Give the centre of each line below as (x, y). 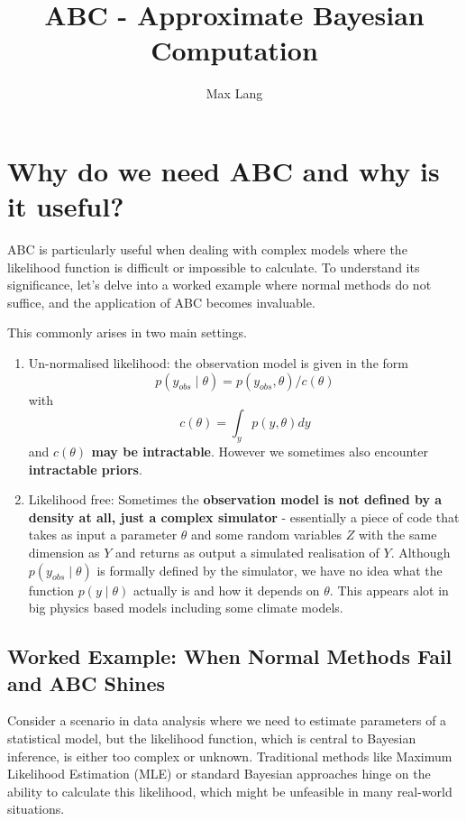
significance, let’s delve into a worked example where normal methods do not (219, 285)
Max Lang (234, 93)
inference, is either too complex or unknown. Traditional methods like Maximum (230, 756)
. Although (420, 552)
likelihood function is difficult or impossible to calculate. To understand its (214, 267)
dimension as (64, 552)
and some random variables (267, 535)
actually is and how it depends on (226, 590)
